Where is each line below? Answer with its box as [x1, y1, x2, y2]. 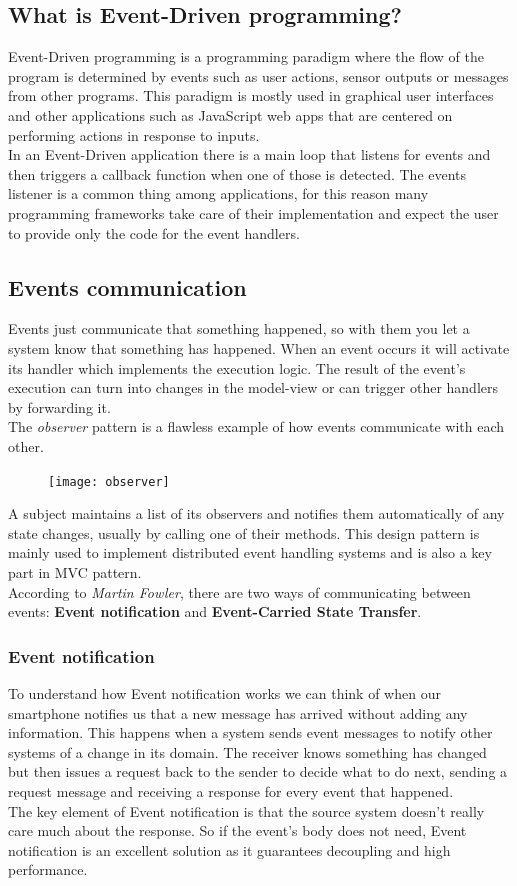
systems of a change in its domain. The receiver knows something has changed [8, 741, 487, 762]
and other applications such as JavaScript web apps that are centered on [8, 104, 453, 125]
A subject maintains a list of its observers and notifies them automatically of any [8, 503, 505, 524]
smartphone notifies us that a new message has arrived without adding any [8, 702, 468, 723]
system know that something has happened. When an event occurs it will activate [8, 337, 510, 358]
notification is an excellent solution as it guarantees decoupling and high [8, 839, 451, 860]
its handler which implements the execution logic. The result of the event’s [8, 357, 466, 378]
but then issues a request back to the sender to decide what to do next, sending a [8, 761, 508, 782]
